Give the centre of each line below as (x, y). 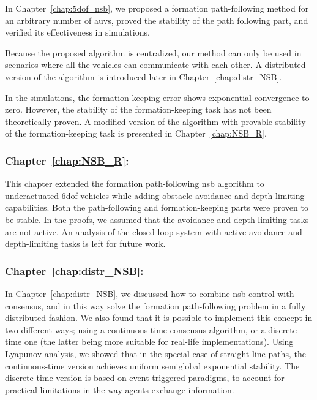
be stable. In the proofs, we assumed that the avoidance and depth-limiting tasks (157, 219)
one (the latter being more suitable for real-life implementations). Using (159, 342)
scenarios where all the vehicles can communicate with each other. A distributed (155, 65)
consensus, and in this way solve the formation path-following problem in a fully (155, 305)
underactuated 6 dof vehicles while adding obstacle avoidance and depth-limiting (155, 195)
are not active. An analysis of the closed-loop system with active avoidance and (154, 231)
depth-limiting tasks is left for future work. (85, 243)
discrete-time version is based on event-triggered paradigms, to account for (145, 378)
